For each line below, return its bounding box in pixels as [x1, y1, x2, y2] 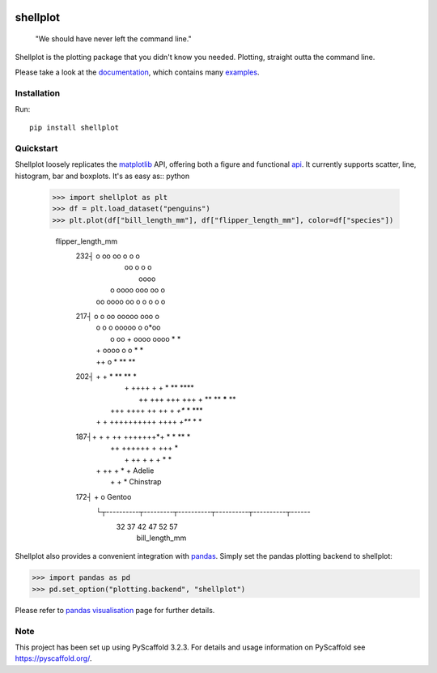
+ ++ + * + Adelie [95, 466, 155, 475]
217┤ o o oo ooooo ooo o [75, 311, 159, 321]
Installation [15, 87, 61, 99]
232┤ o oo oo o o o [75, 251, 141, 261]
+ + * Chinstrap [110, 477, 162, 487]
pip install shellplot [29, 123, 120, 133]
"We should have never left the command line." [35, 34, 192, 44]
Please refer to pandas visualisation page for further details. [15, 605, 215, 615]
